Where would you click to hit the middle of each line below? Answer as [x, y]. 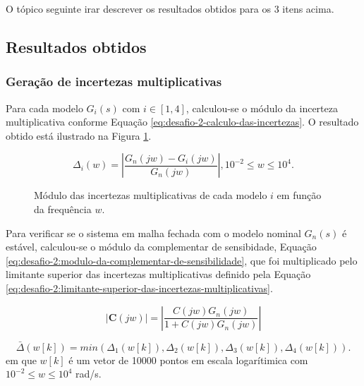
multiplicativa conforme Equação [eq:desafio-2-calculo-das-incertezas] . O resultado [182, 122]
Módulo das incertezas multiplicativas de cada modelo [151, 195]
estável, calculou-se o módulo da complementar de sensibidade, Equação [161, 247]
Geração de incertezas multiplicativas [114, 82]
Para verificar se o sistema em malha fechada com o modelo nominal [153, 233]
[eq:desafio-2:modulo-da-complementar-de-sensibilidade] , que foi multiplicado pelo [182, 260]
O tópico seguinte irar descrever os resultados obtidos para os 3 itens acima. [170, 8]
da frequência [63, 209]
